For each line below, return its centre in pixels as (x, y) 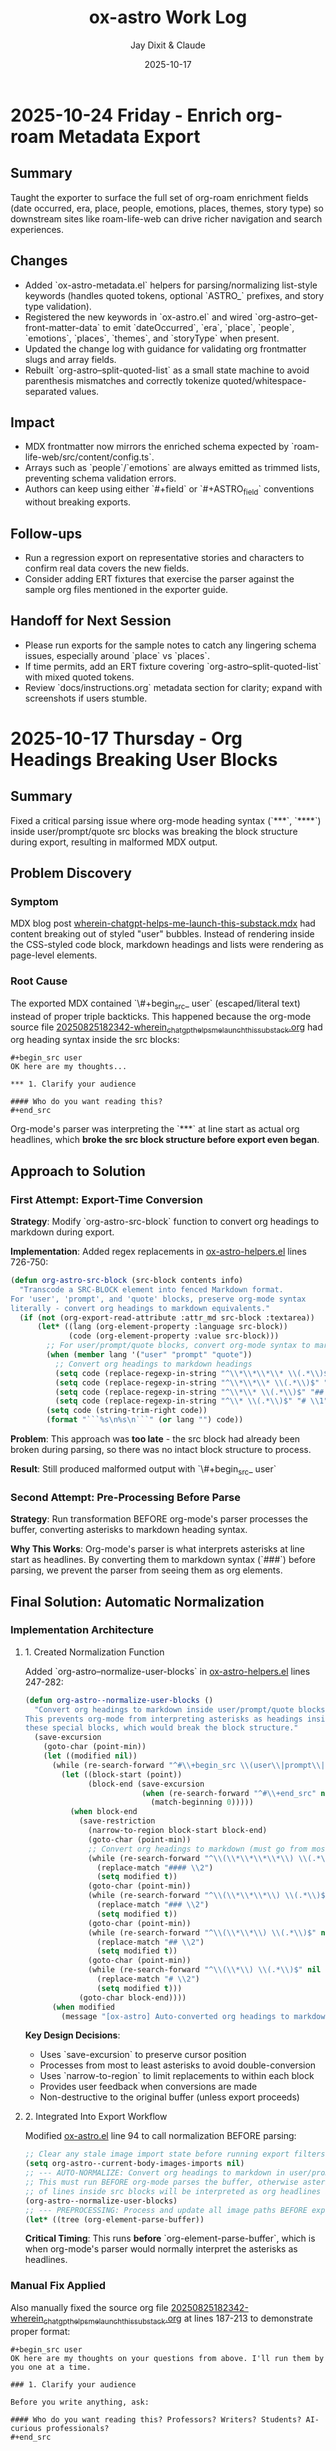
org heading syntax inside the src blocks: (95, 1040)
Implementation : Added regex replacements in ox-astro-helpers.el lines (158, 1252)
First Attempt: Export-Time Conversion (106, 1199)
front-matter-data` (62, 327)
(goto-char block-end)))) (132, 1997)
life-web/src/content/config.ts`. (89, 457)
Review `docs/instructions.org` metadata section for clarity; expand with (173, 687)
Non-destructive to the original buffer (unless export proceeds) (169, 2097)
